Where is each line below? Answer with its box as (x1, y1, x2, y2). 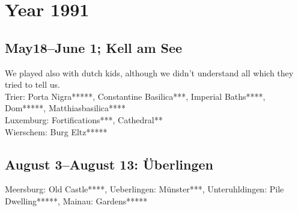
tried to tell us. (5, 78, 60, 91)
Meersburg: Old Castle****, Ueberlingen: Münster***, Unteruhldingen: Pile (5, 183, 284, 195)
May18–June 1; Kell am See (5, 38, 183, 57)
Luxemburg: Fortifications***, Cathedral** (5, 113, 163, 126)
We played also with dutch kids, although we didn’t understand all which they (5, 66, 294, 79)
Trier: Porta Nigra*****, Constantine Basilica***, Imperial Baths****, (5, 90, 266, 102)
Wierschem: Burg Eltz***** (5, 125, 108, 138)
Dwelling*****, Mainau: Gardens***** (5, 194, 148, 207)
